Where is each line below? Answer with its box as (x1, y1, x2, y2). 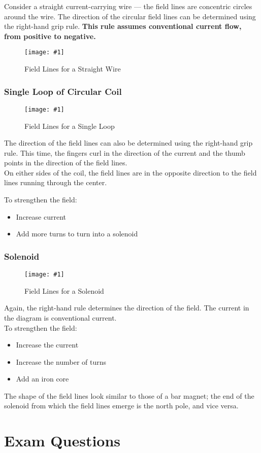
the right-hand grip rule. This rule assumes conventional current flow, (4, 21, 242, 31)
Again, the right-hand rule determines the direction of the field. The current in (4, 302, 249, 313)
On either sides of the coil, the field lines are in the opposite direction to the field (4, 167, 257, 178)
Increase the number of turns (16, 356, 107, 367)
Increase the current (16, 339, 79, 350)
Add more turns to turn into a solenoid (16, 228, 138, 239)
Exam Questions (4, 430, 121, 451)
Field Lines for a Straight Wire (24, 63, 121, 74)
